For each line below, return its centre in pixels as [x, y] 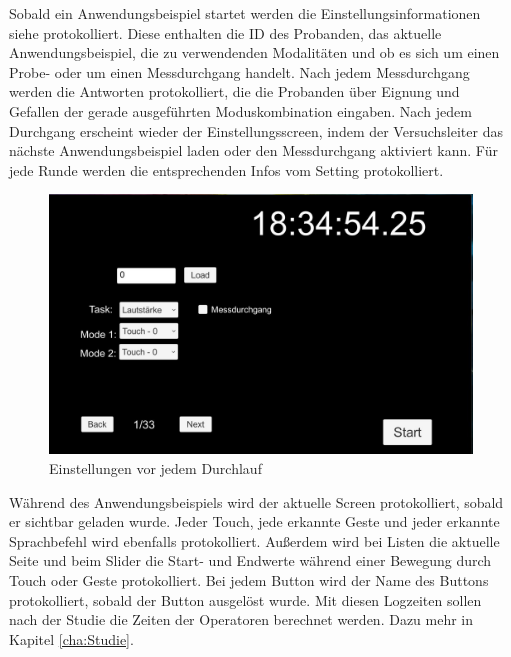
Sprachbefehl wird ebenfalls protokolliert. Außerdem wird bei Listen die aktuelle [254, 540]
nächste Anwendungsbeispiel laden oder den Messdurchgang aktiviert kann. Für [253, 150]
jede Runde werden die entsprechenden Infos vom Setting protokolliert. [226, 169]
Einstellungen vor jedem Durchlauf [155, 467]
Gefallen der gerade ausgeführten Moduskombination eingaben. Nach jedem [240, 110]
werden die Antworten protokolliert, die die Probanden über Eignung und [234, 91]
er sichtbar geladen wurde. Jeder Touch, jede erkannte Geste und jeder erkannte [254, 521]
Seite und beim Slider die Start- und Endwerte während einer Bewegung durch [250, 560]
